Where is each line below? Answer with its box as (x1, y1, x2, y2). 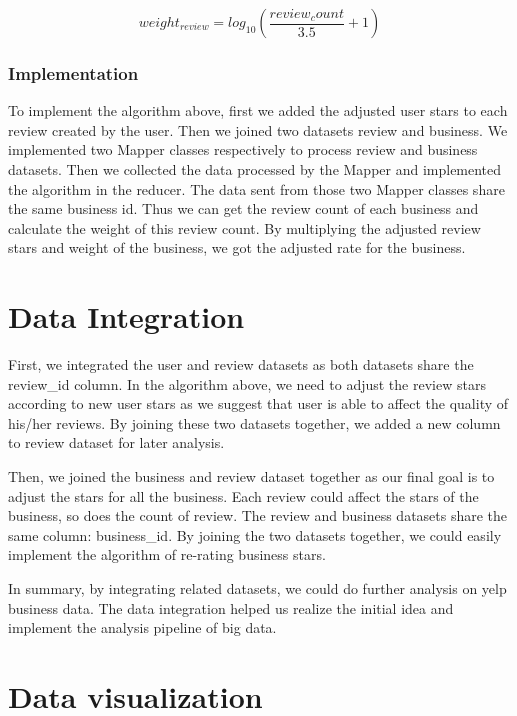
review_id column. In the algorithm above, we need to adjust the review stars (8, 373, 486, 394)
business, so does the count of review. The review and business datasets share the (8, 505, 508, 526)
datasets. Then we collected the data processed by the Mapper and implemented (8, 159, 502, 179)
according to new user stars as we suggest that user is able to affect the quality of (8, 393, 509, 414)
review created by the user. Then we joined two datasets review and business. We (8, 119, 508, 140)
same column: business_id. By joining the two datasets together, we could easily (8, 524, 502, 545)
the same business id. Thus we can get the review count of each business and (8, 198, 479, 219)
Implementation (8, 60, 139, 85)
